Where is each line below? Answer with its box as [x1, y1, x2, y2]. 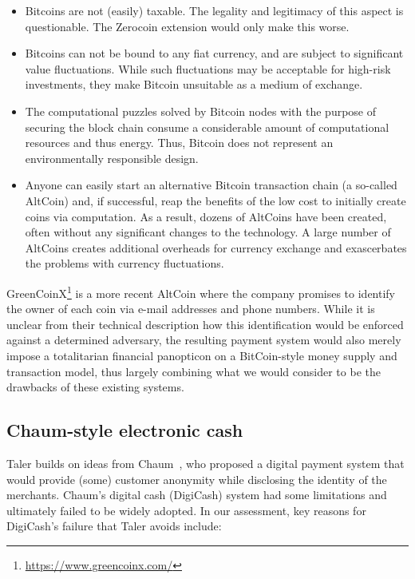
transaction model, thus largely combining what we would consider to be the [6, 363, 381, 379]
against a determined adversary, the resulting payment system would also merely [6, 331, 401, 348]
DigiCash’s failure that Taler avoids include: [6, 518, 222, 534]
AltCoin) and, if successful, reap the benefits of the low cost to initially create [25, 192, 406, 208]
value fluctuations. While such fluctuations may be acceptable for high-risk [25, 60, 391, 77]
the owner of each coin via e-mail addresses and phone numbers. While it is [6, 300, 375, 317]
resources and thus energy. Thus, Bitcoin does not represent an [25, 134, 334, 151]
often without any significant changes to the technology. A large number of [25, 224, 391, 240]
